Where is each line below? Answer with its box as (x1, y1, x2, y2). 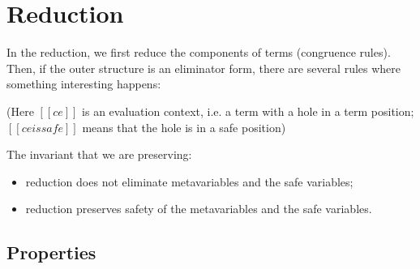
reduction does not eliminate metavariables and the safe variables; (25, 173, 354, 190)
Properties (6, 240, 96, 265)
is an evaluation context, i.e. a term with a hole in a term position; (82, 102, 414, 119)
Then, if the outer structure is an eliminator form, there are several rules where (6, 59, 401, 76)
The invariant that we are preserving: (6, 146, 192, 163)
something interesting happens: (6, 75, 161, 92)
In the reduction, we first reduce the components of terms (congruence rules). (6, 44, 391, 61)
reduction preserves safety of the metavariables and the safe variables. (25, 200, 372, 217)
